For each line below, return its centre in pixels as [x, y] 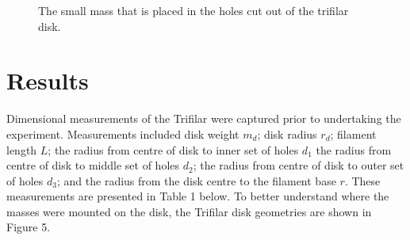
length [22, 149]
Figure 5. [29, 227]
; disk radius [287, 133]
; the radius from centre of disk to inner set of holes [173, 149]
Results [48, 80]
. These [362, 180]
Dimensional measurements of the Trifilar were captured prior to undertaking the [204, 118]
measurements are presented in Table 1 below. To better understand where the [198, 196]
